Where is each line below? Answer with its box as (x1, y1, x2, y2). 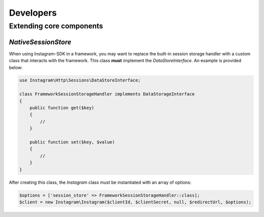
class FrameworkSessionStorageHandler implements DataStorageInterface (19, 91, 195, 97)
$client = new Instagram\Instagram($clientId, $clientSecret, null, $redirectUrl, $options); (19, 199, 252, 205)
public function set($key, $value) (29, 140, 115, 145)
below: (9, 64, 23, 71)
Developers (9, 7, 57, 18)
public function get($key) (29, 105, 95, 111)
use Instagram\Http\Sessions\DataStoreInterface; (19, 77, 141, 83)
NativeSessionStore (9, 38, 72, 46)
